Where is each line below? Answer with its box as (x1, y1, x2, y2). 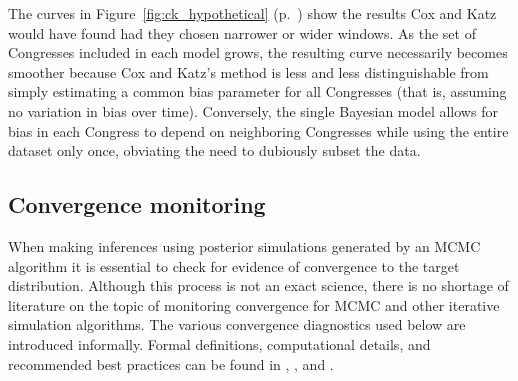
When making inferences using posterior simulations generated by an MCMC (8, 235, 481, 256)
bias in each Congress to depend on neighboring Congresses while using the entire (8, 120, 509, 141)
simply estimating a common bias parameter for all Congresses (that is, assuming (8, 81, 507, 102)
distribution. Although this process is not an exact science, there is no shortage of (8, 275, 509, 296)
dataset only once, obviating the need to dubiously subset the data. (8, 140, 421, 161)
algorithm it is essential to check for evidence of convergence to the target (8, 255, 460, 276)
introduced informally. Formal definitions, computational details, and (8, 333, 431, 354)
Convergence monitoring (8, 189, 266, 220)
